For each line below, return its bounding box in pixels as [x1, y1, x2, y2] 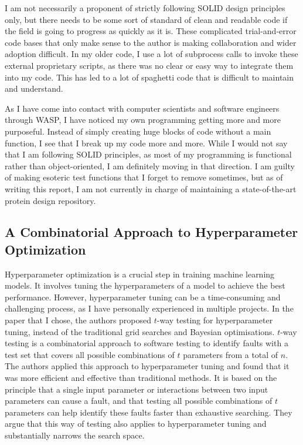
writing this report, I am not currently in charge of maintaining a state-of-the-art [5, 182, 297, 195]
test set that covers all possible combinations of [5, 348, 175, 360]
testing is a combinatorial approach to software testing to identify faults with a [5, 337, 288, 349]
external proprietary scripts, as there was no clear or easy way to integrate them [5, 59, 294, 71]
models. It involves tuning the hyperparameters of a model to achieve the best [5, 279, 285, 292]
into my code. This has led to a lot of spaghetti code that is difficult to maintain [5, 71, 294, 83]
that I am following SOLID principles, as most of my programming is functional [5, 148, 292, 160]
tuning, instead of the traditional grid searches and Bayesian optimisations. [5, 325, 275, 337]
